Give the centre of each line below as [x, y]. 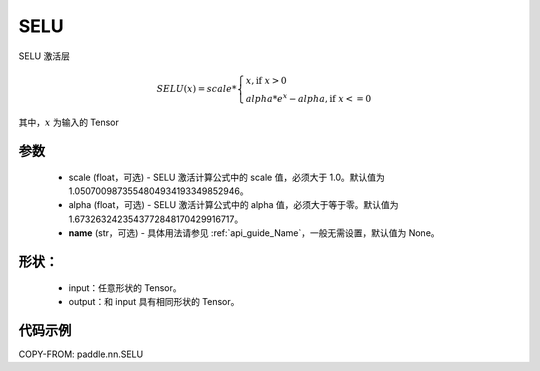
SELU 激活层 [44, 56]
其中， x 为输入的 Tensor [69, 122]
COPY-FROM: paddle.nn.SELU [81, 354]
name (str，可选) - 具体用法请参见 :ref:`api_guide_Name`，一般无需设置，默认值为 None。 [254, 233]
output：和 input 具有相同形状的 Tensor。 [154, 301]
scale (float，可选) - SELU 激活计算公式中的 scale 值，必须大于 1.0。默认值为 [226, 177]
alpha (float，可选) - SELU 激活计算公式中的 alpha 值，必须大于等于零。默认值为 [233, 205]
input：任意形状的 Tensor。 [125, 287]
